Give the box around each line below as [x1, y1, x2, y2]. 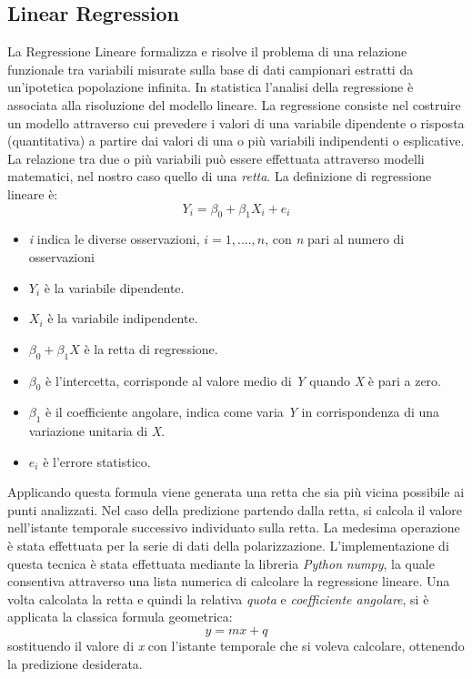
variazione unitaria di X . [28, 421, 166, 441]
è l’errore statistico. [43, 451, 151, 471]
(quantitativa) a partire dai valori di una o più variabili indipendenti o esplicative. [7, 131, 465, 150]
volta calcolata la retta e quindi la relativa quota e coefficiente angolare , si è [7, 589, 429, 608]
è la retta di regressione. [84, 339, 218, 358]
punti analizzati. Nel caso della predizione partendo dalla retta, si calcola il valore [7, 500, 463, 519]
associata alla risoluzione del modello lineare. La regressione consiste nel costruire [7, 95, 461, 114]
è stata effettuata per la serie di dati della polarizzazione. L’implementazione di [7, 536, 449, 555]
